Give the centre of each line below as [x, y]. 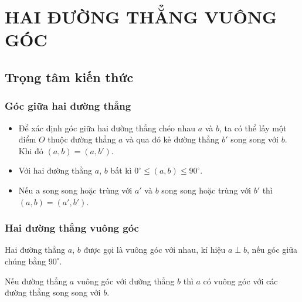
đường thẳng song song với [53, 292]
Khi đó [31, 150]
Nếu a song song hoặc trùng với [75, 190]
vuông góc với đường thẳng [125, 281]
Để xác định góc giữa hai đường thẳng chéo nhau [107, 128]
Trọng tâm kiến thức [69, 77]
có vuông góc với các [240, 281]
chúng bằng [26, 261]
